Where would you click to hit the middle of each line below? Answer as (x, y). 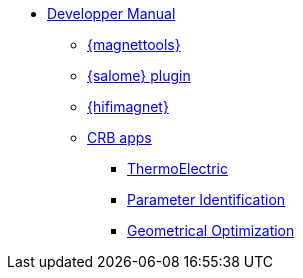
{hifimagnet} (128, 106)
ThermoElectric (177, 168)
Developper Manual (111, 13)
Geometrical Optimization (211, 230)
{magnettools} (134, 44)
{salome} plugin (139, 75)
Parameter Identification (206, 199)
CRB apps (119, 137)
